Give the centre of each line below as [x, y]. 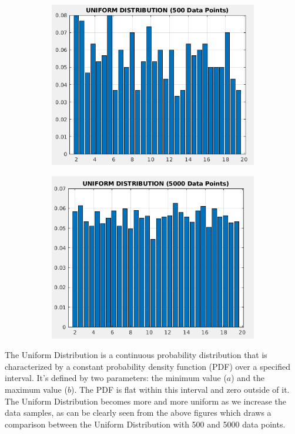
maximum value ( [36, 390]
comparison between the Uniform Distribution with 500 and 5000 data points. [145, 424]
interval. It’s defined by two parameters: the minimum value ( [116, 378]
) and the [248, 378]
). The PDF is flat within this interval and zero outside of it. [180, 390]
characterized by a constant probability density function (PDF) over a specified [147, 366]
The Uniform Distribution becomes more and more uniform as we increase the [146, 401]
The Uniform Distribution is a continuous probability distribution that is [136, 355]
